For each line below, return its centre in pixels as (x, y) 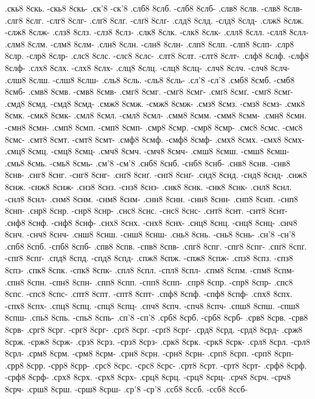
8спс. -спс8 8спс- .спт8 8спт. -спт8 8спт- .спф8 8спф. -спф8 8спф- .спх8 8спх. (149, 294)
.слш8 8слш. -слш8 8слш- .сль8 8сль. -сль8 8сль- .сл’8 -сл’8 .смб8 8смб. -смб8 (150, 79)
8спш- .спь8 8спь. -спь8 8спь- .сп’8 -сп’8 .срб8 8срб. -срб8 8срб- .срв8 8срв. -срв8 (157, 317)
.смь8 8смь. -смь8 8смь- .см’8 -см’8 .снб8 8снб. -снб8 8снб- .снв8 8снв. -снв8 (148, 162)
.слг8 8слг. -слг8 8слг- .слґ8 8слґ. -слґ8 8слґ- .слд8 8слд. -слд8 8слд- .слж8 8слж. (154, 20)
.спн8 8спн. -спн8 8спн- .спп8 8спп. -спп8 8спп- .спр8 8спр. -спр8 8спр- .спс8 (149, 281)
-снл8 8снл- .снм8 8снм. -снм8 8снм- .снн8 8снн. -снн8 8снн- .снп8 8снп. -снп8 (151, 198)
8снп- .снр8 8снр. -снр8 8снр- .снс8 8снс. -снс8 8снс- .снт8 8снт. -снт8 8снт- (146, 210)
